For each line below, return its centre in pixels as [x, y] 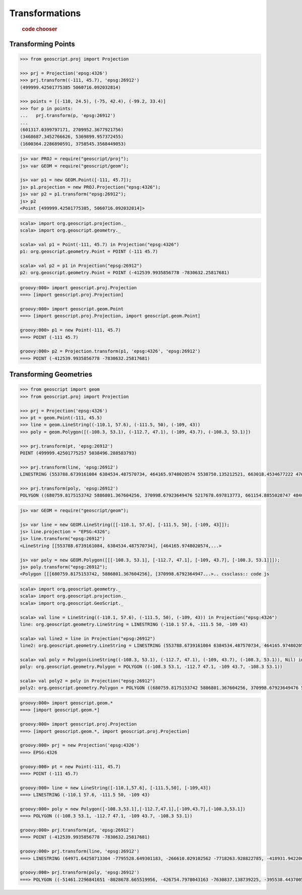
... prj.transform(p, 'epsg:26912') [68, 116]
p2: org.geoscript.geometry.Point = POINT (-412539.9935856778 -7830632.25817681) [125, 273]
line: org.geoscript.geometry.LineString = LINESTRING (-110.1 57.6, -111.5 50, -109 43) [134, 624]
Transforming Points [42, 44]
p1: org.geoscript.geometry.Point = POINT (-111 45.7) [89, 252]
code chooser [40, 29]
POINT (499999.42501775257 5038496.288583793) [78, 453]
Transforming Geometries [51, 374]
